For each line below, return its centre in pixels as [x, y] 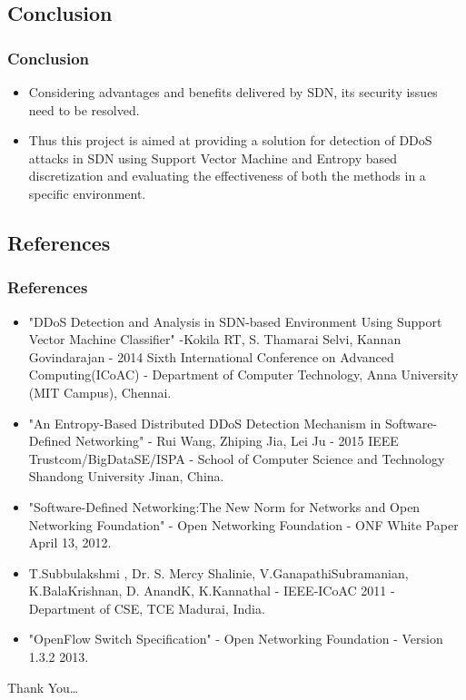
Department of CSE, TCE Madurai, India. [147, 608]
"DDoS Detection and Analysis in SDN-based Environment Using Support [235, 321]
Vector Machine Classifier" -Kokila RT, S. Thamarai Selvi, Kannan [215, 339]
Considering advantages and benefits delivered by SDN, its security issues [233, 92]
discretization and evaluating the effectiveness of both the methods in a [227, 176]
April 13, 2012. [70, 542]
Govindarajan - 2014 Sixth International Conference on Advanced [211, 356]
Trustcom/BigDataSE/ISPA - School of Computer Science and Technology [237, 458]
